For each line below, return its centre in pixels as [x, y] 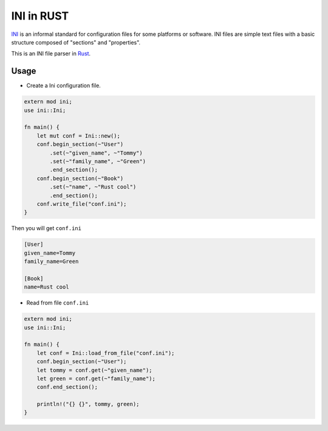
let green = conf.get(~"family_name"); [96, 378]
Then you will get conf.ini [46, 228]
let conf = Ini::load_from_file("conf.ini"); [106, 353]
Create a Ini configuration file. [64, 86]
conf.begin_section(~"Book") [80, 178]
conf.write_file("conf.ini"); [82, 204]
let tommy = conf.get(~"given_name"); [94, 370]
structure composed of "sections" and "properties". [76, 42]
